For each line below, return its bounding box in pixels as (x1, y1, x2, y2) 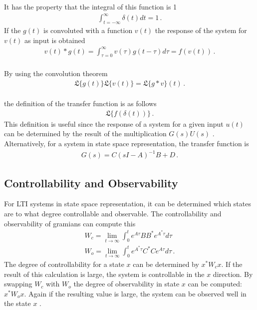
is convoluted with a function (43, 25, 133, 35)
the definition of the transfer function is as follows (4, 98, 157, 109)
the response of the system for (155, 25, 247, 35)
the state (4, 298, 31, 308)
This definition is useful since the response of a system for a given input (4, 118, 224, 129)
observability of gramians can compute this (4, 218, 136, 228)
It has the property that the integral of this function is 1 (4, 2, 177, 12)
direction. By (213, 268, 253, 279)
